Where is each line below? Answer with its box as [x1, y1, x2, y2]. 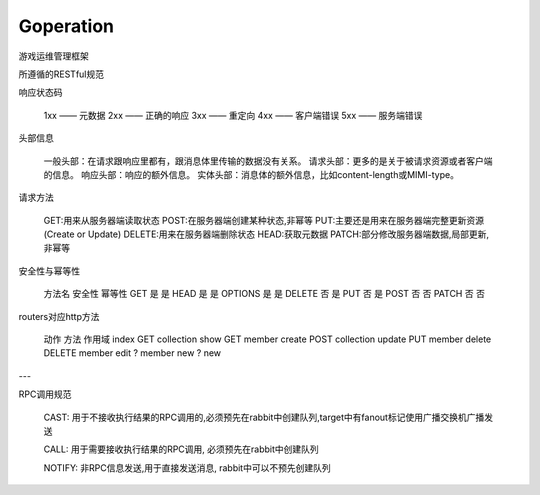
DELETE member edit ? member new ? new [43, 347, 222, 359]
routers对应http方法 [18, 310, 100, 322]
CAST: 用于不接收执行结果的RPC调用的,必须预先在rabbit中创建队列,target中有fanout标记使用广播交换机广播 [43, 411, 485, 423]
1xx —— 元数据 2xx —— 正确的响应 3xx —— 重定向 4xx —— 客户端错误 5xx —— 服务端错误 [43, 109, 423, 121]
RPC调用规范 [18, 388, 72, 400]
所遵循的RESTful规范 [18, 68, 105, 80]
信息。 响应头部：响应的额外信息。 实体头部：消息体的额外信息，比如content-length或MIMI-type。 [51, 168, 460, 180]
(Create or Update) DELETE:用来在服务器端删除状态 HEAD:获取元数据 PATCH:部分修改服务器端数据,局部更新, [43, 228, 490, 240]
